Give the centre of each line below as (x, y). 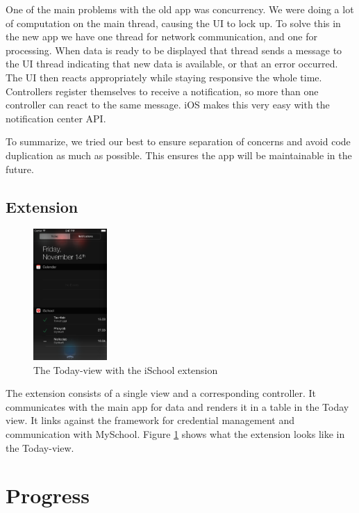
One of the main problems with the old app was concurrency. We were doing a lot (180, 9)
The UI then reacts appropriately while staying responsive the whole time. (164, 77)
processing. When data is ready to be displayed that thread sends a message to (174, 50)
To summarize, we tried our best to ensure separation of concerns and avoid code (178, 141)
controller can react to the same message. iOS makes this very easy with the (168, 105)
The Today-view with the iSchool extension (126, 369)
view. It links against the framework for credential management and (150, 420)
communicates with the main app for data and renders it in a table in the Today (177, 406)
